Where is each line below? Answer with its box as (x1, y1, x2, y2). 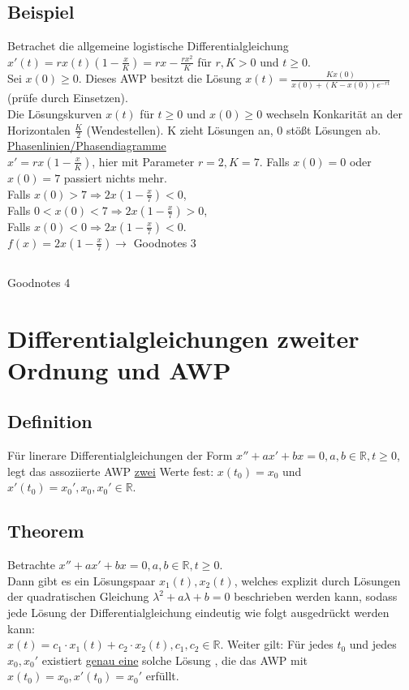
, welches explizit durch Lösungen (234, 572, 401, 589)
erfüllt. (145, 667, 179, 684)
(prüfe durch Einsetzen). (7, 89, 128, 106)
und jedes (349, 636, 397, 653)
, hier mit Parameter (92, 152, 195, 169)
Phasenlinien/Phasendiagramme (7, 137, 166, 154)
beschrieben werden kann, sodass (234, 588, 398, 605)
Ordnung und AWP (7, 353, 231, 386)
